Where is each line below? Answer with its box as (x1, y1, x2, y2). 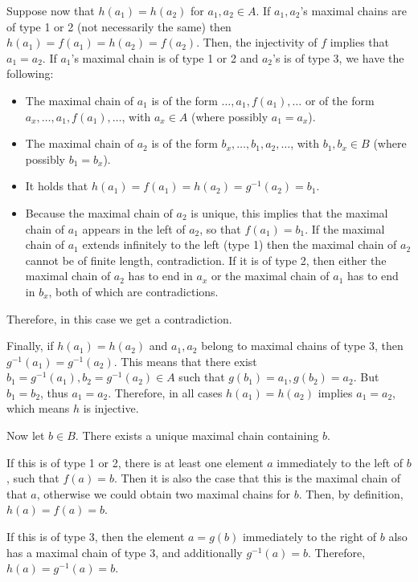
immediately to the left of (277, 454, 404, 470)
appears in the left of (82, 220, 186, 237)
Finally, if (6, 337, 54, 354)
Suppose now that (6, 2, 95, 18)
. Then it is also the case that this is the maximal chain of (113, 470, 401, 486)
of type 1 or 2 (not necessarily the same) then (6, 18, 232, 35)
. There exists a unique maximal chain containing (75, 427, 319, 444)
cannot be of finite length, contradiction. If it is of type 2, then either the (25, 251, 387, 268)
